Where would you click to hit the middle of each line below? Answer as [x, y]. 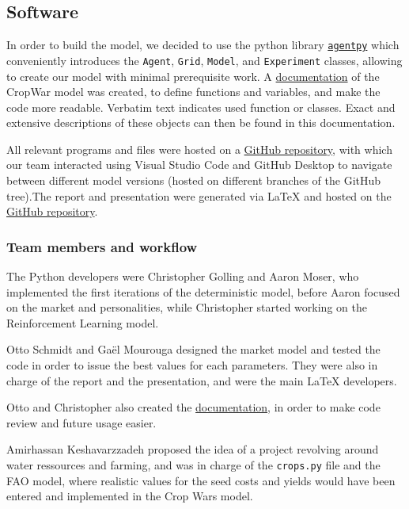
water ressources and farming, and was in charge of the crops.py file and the [193, 465]
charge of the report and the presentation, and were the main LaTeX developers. [202, 380]
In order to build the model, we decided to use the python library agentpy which [203, 45]
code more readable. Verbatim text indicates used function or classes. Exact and [201, 107]
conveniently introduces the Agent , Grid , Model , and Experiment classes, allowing [204, 60]
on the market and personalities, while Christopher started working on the [187, 307]
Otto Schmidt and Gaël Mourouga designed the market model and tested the [193, 349]
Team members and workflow [102, 246]
